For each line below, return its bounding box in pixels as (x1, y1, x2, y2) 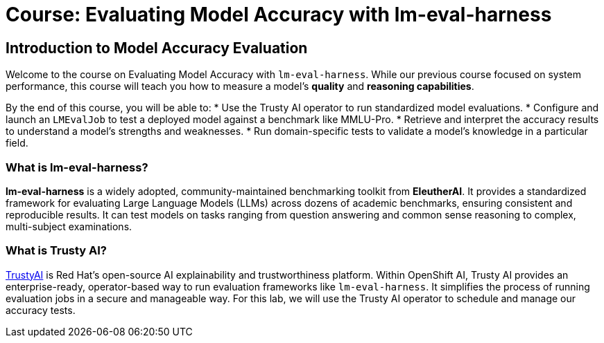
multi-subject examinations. (6, 220, 132, 232)
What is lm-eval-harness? (6, 160, 148, 174)
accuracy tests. (6, 304, 76, 316)
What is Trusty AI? (6, 243, 107, 258)
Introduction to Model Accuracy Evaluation (6, 39, 308, 57)
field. (6, 137, 28, 149)
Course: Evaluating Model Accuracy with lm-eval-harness (6, 3, 552, 26)
